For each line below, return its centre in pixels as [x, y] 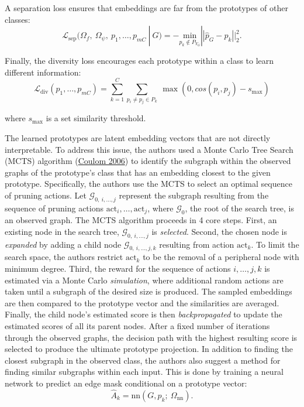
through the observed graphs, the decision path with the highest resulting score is [151, 337]
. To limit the [275, 244]
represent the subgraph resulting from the [194, 195]
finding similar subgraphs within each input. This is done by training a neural [144, 372]
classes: [18, 19]
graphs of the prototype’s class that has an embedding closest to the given [138, 172]
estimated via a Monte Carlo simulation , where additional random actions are [144, 280]
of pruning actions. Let [46, 195]
